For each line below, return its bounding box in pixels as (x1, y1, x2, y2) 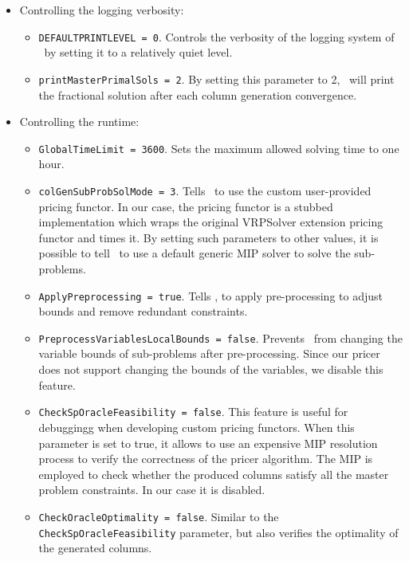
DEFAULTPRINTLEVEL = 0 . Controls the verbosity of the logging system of (38, 28, 395, 45)
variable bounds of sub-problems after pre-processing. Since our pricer (38, 345, 380, 362)
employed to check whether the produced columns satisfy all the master (38, 465, 389, 482)
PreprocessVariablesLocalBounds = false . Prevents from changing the (38, 329, 403, 346)
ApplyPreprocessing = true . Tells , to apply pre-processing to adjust (38, 287, 383, 304)
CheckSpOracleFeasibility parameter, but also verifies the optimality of (38, 524, 399, 540)
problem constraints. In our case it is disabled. (38, 481, 265, 498)
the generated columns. (38, 539, 152, 556)
